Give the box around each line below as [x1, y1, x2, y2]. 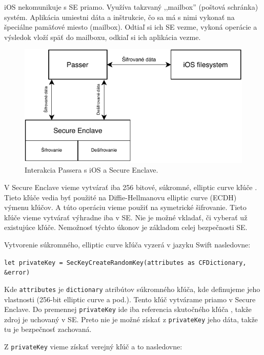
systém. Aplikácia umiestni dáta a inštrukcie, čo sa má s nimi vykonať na [4, 11, 235, 22]
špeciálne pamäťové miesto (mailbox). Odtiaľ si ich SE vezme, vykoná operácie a [4, 22, 257, 32]
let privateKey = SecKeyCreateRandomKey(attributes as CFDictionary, [4, 259, 247, 266]
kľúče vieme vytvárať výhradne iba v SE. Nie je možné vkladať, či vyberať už [4, 212, 248, 222]
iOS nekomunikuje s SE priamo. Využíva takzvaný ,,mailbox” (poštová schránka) [4, 2, 258, 12]
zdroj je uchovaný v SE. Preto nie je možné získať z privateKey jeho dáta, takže [4, 314, 258, 324]
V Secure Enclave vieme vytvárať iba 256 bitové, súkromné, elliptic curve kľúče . [4, 182, 257, 193]
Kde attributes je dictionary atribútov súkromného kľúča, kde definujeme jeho [4, 283, 260, 294]
